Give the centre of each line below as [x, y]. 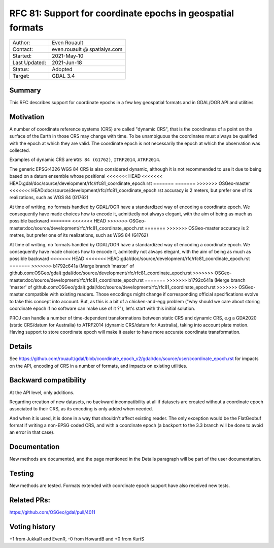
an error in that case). [32, 432]
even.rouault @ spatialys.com [87, 49]
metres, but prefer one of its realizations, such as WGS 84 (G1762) [79, 235]
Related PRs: [30, 500]
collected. [20, 150]
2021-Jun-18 [67, 62]
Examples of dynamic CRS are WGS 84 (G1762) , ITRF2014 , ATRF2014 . [85, 159]
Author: [21, 43]
